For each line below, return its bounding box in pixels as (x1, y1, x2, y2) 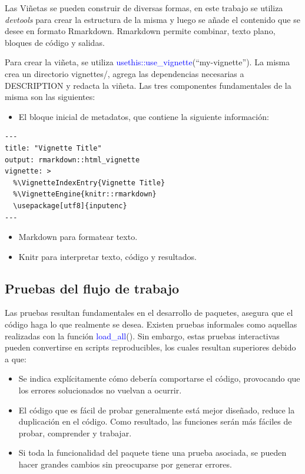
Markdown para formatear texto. (18, 231, 138, 243)
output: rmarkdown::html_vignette (5, 155, 140, 164)
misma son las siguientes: (5, 91, 95, 103)
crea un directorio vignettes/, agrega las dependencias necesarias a (5, 67, 244, 79)
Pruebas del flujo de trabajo (5, 279, 180, 297)
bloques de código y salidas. (5, 36, 105, 48)
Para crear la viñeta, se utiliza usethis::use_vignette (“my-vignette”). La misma (5, 56, 290, 68)
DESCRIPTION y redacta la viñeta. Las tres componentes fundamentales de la (5, 79, 291, 91)
